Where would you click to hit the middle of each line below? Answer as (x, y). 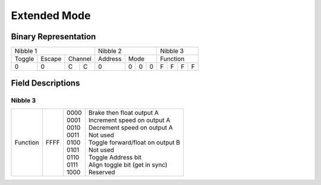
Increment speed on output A (129, 120)
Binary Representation (53, 37)
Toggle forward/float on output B (134, 142)
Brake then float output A (123, 112)
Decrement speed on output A (131, 127)
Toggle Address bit (115, 157)
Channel (80, 59)
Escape (51, 59)
